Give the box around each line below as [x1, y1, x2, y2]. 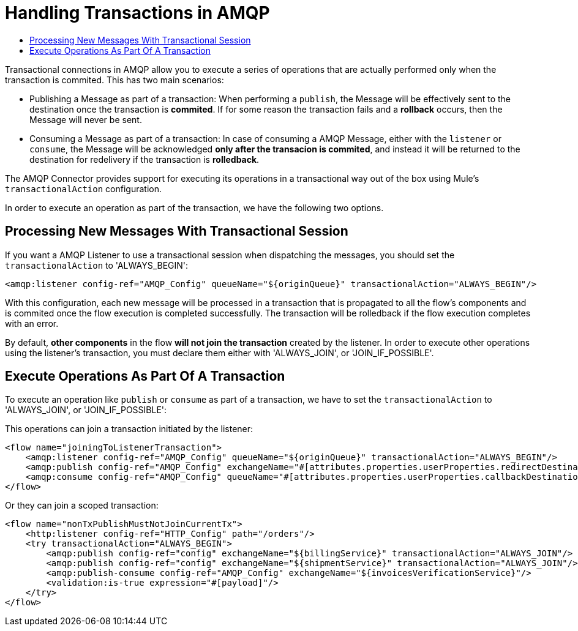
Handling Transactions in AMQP [5, 2, 270, 23]
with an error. [5, 318, 59, 329]
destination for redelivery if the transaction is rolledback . [29, 154, 260, 165]
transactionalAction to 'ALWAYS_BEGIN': [5, 259, 189, 271]
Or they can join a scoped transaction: [5, 500, 159, 511]
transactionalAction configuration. [5, 183, 162, 194]
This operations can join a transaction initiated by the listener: [5, 424, 253, 435]
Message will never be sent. [29, 114, 142, 125]
